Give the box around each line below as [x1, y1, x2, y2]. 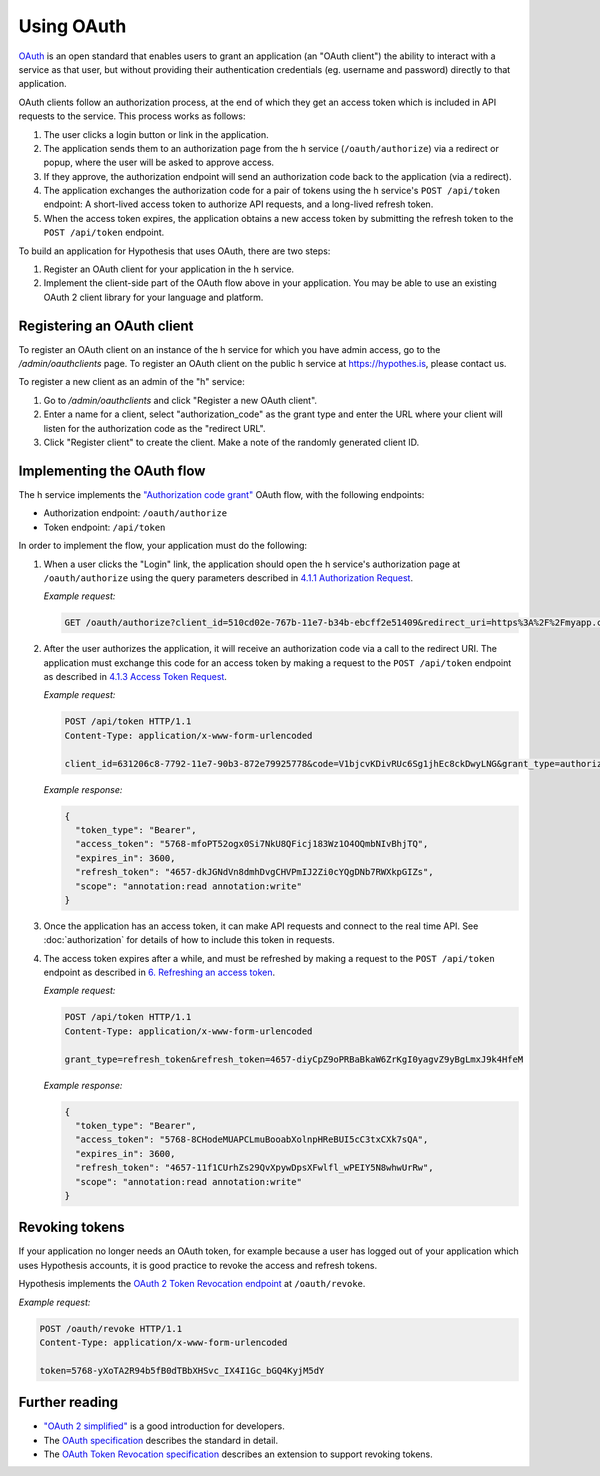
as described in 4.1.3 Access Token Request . [43, 671, 227, 683]
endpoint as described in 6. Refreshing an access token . [43, 966, 275, 979]
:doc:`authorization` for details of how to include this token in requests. [43, 934, 335, 946]
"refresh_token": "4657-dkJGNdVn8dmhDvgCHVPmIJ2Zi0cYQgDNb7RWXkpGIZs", [75, 866, 434, 878]
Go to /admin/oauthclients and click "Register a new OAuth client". [43, 394, 318, 406]
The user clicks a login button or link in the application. [43, 128, 269, 140]
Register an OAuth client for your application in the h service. [43, 263, 295, 275]
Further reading [18, 1394, 119, 1411]
